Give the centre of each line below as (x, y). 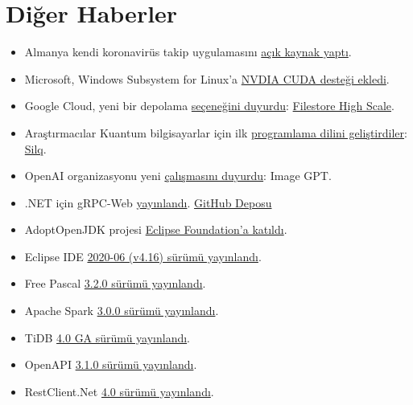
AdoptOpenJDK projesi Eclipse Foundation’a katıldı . (156, 229)
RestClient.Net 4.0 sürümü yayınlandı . (119, 391)
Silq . (35, 148)
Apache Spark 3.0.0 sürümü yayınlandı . (122, 311)
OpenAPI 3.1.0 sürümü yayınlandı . (111, 364)
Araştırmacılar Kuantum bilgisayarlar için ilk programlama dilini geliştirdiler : (216, 132)
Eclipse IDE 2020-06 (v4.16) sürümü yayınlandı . (143, 256)
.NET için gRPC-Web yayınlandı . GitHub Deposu (148, 202)
